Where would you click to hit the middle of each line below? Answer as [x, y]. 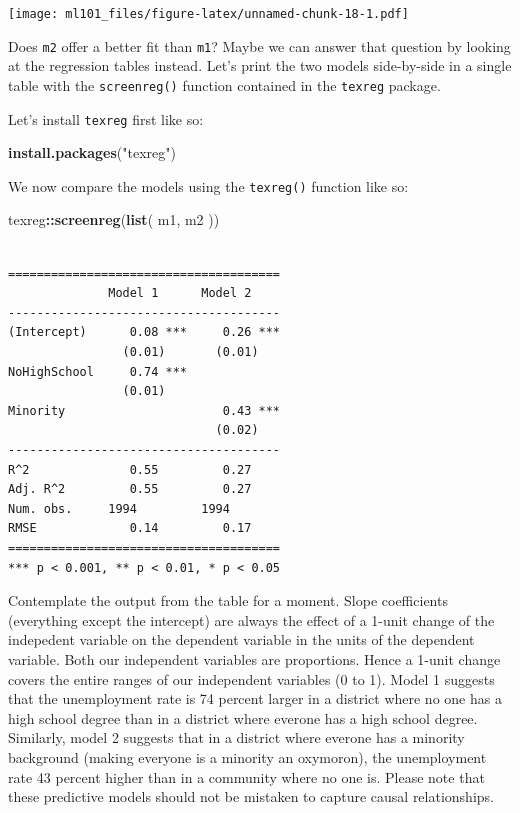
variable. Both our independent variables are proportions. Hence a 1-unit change [254, 658]
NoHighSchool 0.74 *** [97, 371]
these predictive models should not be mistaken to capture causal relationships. [251, 796]
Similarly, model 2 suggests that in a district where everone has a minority [236, 737]
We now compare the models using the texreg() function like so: [208, 185]
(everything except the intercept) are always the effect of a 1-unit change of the [251, 619]
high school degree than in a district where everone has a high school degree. [243, 717]
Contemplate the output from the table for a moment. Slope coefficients [228, 600]
